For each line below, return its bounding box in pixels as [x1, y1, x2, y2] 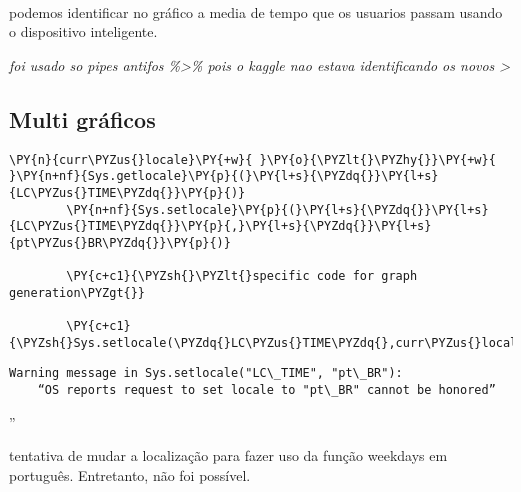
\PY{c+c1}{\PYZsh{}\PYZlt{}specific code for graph [66, 269, 418, 284]
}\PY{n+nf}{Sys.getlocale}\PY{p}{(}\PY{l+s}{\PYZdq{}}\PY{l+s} [9, 169, 439, 184]
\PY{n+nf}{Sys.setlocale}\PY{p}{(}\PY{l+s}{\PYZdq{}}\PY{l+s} [66, 202, 489, 217]
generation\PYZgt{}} [9, 285, 146, 300]
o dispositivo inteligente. [9, 21, 158, 42]
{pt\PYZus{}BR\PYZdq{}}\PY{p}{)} [9, 235, 231, 250]
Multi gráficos [9, 103, 156, 134]
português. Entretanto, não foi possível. [9, 464, 251, 485]
